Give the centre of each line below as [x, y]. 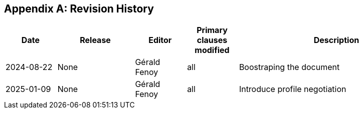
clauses [212, 40]
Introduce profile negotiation [293, 89]
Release [95, 40]
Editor [160, 40]
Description [336, 40]
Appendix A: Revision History [79, 9]
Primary [212, 30]
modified [212, 50]
